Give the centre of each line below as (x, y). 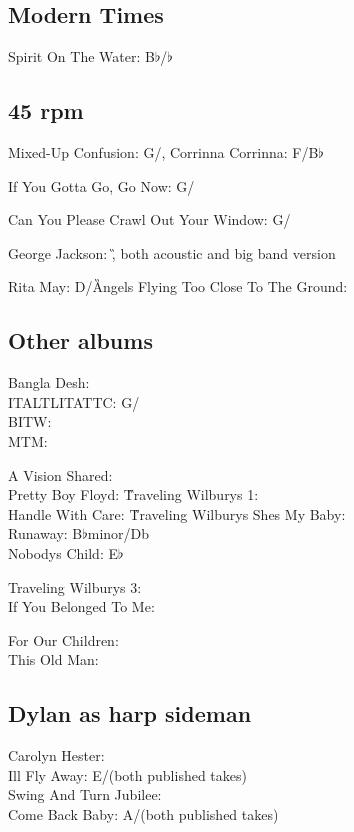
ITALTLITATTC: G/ (74, 401)
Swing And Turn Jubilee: (85, 794)
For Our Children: (63, 639)
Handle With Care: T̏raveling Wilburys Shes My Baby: (177, 513)
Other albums (80, 340)
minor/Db (118, 533)
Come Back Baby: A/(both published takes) (143, 813)
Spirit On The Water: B (81, 56)
